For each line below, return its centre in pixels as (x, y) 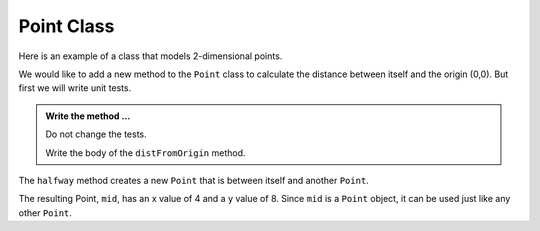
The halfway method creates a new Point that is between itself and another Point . (193, 180)
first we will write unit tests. (75, 88)
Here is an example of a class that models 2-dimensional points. (150, 56)
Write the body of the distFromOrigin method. (145, 152)
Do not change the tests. (96, 134)
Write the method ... (88, 116)
